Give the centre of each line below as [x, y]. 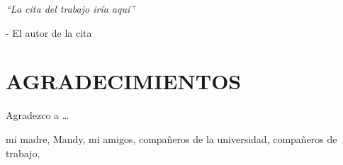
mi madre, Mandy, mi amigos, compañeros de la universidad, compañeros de [171, 138]
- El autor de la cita [49, 32]
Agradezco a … [38, 115]
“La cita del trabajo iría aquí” [71, 8]
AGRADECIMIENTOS [124, 81]
